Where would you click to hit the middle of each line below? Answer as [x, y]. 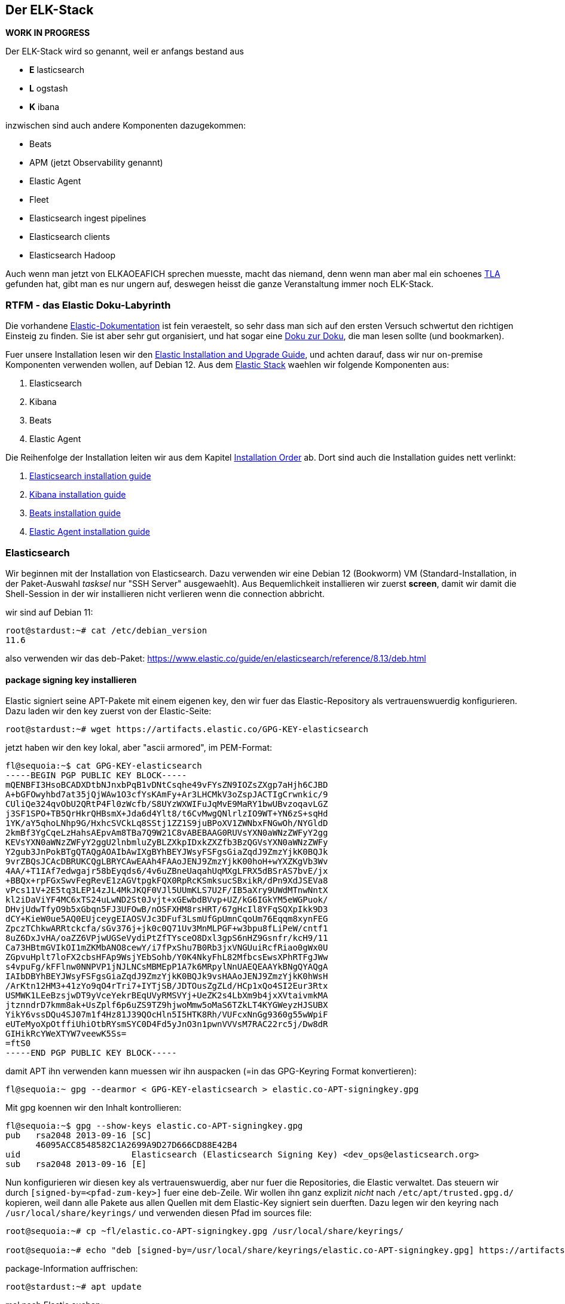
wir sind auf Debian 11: [49, 612]
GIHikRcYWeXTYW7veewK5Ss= [66, 1034]
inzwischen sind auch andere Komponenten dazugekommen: [126, 126]
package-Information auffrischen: [72, 1269]
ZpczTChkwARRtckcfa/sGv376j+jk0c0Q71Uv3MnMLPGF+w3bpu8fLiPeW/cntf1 [167, 929]
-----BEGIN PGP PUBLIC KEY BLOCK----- [96, 776]
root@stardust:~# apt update [74, 1287]
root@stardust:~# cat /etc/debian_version [106, 630]
